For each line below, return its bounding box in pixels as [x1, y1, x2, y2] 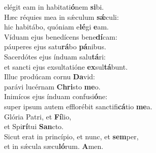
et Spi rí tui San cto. [4, 121, 64, 132]
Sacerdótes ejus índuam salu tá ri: [4, 51, 106, 62]
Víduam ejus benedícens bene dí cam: [4, 31, 117, 42]
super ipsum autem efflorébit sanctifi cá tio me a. [4, 101, 152, 111]
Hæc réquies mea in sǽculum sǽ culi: [4, 11, 119, 22]
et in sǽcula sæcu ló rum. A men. [4, 141, 104, 151]
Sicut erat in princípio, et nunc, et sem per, [4, 131, 139, 141]
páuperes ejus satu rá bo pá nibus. [4, 41, 106, 52]
